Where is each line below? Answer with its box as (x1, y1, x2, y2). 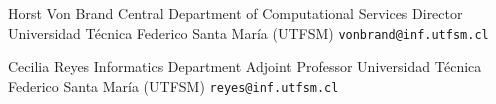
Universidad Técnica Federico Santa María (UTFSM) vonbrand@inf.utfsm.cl (8, 22, 489, 43)
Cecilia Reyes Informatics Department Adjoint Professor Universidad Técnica (8, 56, 482, 77)
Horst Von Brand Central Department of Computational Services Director (8, 3, 463, 23)
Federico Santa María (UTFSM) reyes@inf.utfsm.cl (8, 75, 339, 96)
